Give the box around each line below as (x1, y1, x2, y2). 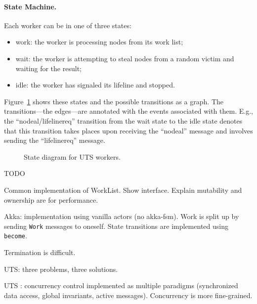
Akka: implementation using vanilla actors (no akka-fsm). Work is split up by (4, 211, 239, 221)
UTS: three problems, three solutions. (4, 263, 118, 274)
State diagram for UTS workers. (24, 151, 121, 162)
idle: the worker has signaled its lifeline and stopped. (15, 80, 175, 90)
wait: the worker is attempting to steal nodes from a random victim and (15, 53, 234, 63)
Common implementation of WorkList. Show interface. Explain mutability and (4, 184, 242, 195)
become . (4, 230, 27, 241)
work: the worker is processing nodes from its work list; (15, 37, 183, 47)
